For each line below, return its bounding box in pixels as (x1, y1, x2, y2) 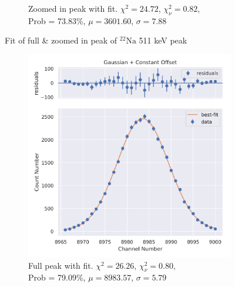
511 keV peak (139, 34, 187, 46)
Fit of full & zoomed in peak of (5, 34, 117, 46)
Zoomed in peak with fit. (28, 2, 118, 14)
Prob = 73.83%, (28, 14, 86, 26)
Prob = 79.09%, (28, 271, 86, 283)
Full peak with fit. (28, 259, 93, 271)
